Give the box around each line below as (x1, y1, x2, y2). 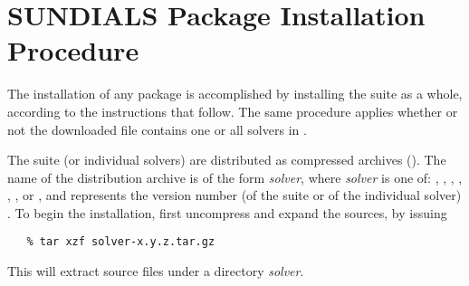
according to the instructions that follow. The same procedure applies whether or (7, 101, 458, 120)
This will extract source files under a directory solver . (7, 262, 304, 281)
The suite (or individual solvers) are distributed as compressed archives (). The (7, 150, 446, 169)
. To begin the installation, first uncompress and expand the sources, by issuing (7, 203, 447, 222)
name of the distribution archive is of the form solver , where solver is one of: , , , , (7, 167, 463, 186)
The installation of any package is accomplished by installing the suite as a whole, (7, 84, 463, 103)
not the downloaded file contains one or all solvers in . (7, 119, 307, 138)
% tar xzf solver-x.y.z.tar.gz (26, 235, 215, 249)
